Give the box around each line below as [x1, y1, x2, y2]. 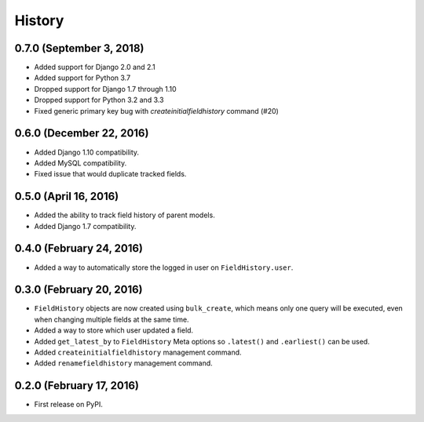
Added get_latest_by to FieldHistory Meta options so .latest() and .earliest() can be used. [34, 337, 371, 346]
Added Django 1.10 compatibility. [34, 147, 140, 157]
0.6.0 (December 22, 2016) [14, 126, 149, 140]
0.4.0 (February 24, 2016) [14, 242, 144, 255]
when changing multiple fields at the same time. [34, 315, 189, 324]
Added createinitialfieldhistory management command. [34, 347, 243, 357]
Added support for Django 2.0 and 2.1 [34, 63, 156, 72]
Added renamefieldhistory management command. [34, 358, 214, 368]
